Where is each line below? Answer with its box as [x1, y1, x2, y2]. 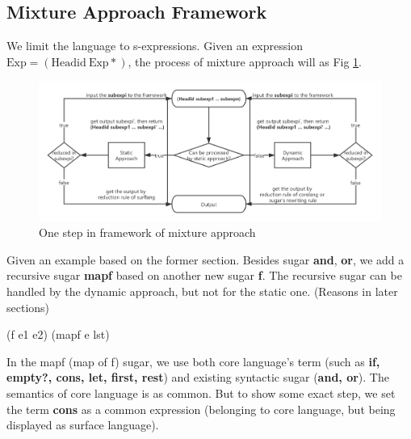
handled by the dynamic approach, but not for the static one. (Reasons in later [6, 283, 398, 299]
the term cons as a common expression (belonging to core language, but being [6, 400, 396, 417]
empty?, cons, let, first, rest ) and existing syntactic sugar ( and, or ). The [6, 369, 389, 386]
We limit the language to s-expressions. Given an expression [6, 37, 303, 54]
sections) [6, 298, 50, 315]
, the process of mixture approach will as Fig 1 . [128, 53, 362, 70]
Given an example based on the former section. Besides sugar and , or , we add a [6, 251, 405, 268]
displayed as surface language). [6, 416, 159, 433]
